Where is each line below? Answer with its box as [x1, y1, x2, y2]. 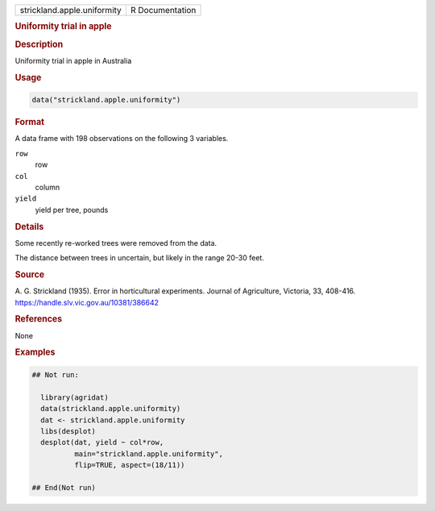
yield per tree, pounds [35, 205, 109, 214]
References [14, 314, 63, 325]
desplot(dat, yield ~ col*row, [40, 438, 164, 447]
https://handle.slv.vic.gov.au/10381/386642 [14, 297, 159, 307]
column [35, 182, 60, 192]
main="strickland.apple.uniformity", [73, 449, 223, 459]
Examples [14, 347, 56, 358]
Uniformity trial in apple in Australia [14, 56, 132, 65]
